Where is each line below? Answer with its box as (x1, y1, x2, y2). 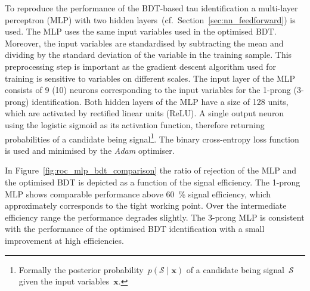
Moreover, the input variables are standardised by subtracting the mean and (5, 36, 284, 49)
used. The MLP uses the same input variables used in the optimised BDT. (5, 25, 277, 38)
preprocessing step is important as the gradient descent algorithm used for (5, 60, 276, 72)
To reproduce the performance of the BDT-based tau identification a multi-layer (5, 2, 298, 14)
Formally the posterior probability (18, 263, 144, 275)
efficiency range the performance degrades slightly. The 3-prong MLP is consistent (5, 210, 305, 223)
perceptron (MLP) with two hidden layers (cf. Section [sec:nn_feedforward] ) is (5, 13, 296, 26)
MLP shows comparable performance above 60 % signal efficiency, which (5, 187, 271, 200)
